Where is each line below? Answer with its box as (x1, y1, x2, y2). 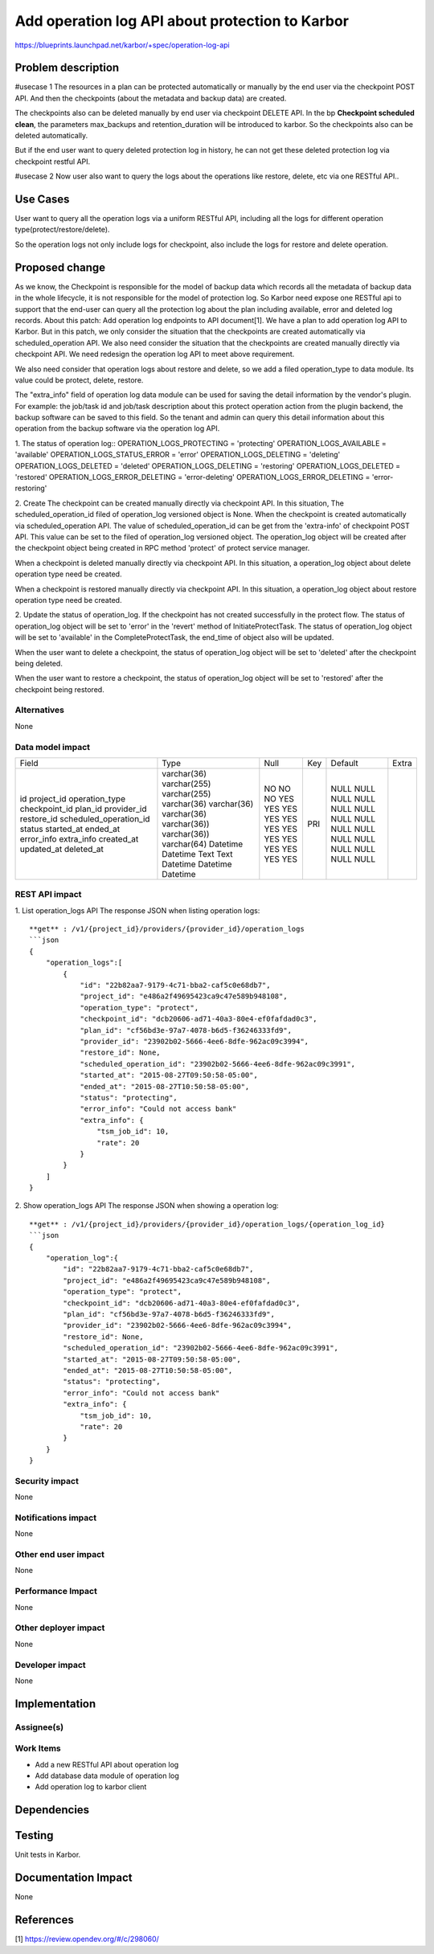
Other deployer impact (14, 1622, 105, 1633)
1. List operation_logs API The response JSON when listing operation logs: (14, 905, 260, 916)
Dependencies (14, 1803, 90, 1817)
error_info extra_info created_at (19, 833, 139, 844)
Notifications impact (14, 1512, 96, 1523)
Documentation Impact (14, 1871, 133, 1885)
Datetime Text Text (162, 848, 233, 859)
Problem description (14, 61, 120, 75)
